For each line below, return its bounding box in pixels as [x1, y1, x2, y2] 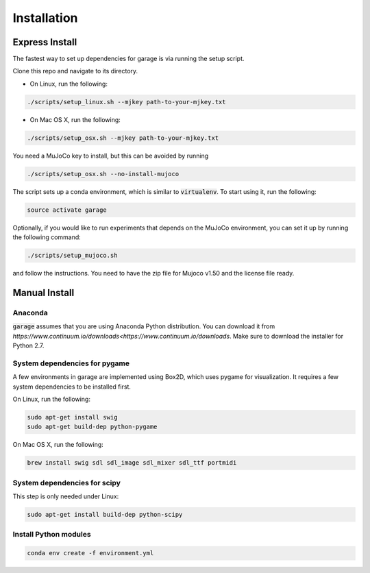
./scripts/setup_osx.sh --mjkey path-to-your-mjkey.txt [27, 134, 219, 142]
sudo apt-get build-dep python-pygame [27, 423, 158, 431]
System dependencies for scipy [12, 478, 121, 487]
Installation [12, 10, 78, 25]
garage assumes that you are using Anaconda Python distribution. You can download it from [12, 322, 275, 330]
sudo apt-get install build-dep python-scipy [27, 511, 183, 518]
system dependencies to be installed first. [12, 382, 132, 391]
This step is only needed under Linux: [12, 492, 119, 500]
